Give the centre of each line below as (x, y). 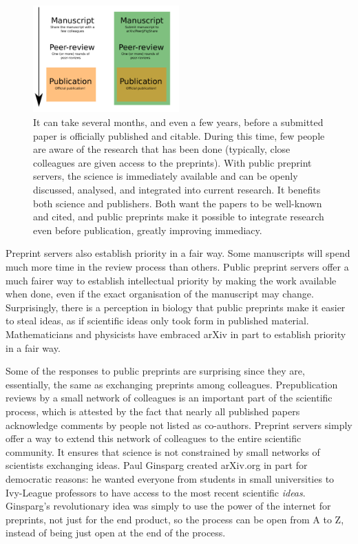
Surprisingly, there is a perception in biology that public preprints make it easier (176, 307)
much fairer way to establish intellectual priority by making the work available (171, 280)
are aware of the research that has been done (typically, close (162, 149)
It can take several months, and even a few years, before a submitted (178, 122)
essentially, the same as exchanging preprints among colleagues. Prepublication (172, 384)
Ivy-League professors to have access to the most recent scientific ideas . (156, 492)
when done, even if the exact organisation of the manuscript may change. (160, 294)
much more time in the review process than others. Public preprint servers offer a (177, 266)
